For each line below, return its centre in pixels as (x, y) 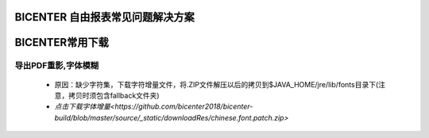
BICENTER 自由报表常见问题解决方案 (104, 17)
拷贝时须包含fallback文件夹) (114, 95)
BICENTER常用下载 (62, 42)
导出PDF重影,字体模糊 (57, 66)
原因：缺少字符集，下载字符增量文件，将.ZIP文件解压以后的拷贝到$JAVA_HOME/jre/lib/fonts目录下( (216, 84)
